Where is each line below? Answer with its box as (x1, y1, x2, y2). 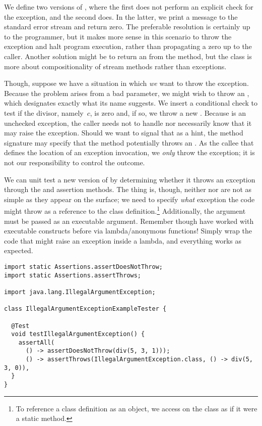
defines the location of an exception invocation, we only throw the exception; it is (4, 147, 255, 158)
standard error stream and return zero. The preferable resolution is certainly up (4, 21, 250, 32)
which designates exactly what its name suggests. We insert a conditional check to (4, 98, 257, 108)
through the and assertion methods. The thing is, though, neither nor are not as (4, 184, 252, 195)
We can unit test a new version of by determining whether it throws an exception (4, 174, 255, 184)
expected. (4, 245, 33, 256)
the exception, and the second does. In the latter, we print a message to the (4, 11, 238, 22)
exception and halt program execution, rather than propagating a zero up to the (4, 41, 252, 52)
